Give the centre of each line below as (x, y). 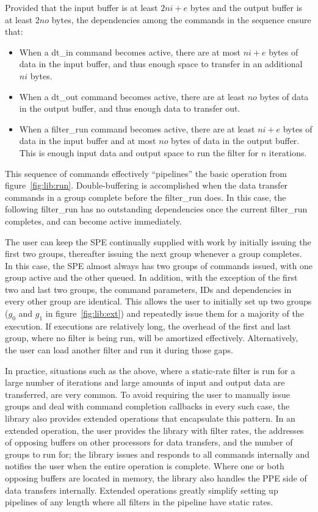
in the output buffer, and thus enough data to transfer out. (130, 108)
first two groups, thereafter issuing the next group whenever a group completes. (154, 254)
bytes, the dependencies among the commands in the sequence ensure (181, 19)
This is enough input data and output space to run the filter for (139, 152)
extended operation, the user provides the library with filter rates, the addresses (154, 430)
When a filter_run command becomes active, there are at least (137, 128)
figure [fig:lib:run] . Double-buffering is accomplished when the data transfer (146, 185)
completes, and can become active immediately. (93, 221)
